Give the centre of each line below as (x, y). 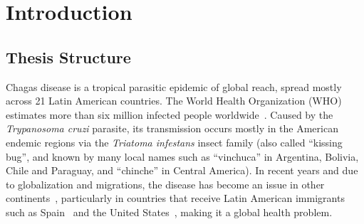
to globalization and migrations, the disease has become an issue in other (165, 184)
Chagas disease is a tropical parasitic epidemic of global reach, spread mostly (174, 86)
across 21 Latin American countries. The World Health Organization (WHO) (174, 101)
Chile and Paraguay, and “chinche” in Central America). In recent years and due (182, 170)
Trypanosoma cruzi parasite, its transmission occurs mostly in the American (172, 128)
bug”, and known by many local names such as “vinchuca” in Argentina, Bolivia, (182, 156)
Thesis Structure (68, 57)
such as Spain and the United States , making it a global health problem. (169, 212)
